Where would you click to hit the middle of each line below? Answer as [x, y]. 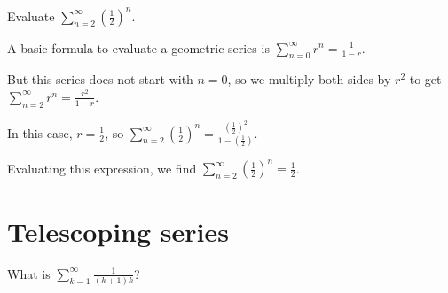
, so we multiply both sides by [309, 79]
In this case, [40, 132]
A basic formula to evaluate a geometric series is [138, 47]
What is [29, 273]
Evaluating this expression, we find [102, 168]
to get [425, 79]
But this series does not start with [100, 79]
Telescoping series [118, 231]
